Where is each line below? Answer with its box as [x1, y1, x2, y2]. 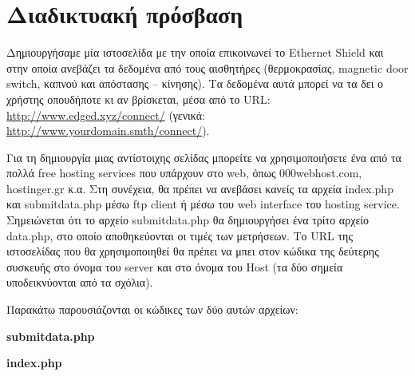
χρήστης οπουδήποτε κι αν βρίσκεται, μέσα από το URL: [6, 90, 271, 107]
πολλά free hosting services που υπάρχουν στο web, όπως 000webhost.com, [6, 164, 362, 181]
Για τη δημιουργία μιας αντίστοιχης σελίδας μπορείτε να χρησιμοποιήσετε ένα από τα [6, 148, 401, 165]
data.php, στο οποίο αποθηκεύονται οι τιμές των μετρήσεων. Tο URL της [6, 227, 353, 243]
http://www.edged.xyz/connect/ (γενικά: [6, 106, 205, 123]
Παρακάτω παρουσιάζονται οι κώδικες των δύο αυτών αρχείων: [6, 301, 298, 318]
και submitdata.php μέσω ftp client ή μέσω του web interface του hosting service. [6, 196, 400, 212]
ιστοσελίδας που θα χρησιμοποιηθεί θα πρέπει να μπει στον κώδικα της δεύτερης [6, 243, 379, 259]
